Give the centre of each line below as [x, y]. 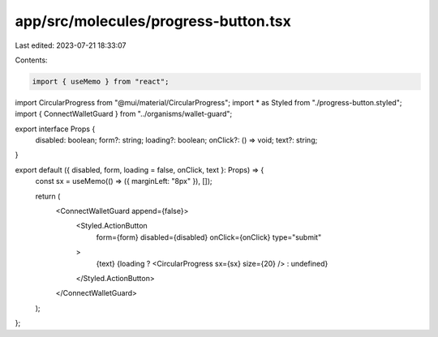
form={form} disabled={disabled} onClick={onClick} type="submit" [209, 237]
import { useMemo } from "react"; [101, 81]
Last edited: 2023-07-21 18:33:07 [71, 45]
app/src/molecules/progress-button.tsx [153, 21]
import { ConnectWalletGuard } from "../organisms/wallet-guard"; [124, 114]
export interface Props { [55, 129]
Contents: [31, 60]
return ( [48, 196]
